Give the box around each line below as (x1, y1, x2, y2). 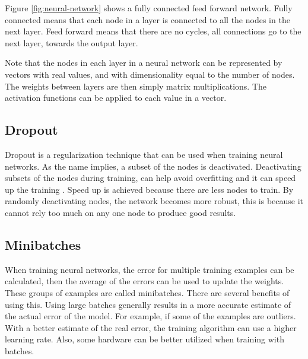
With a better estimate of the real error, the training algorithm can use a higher (5, 321, 297, 333)
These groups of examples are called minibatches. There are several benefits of (5, 286, 290, 298)
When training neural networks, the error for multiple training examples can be (5, 263, 294, 275)
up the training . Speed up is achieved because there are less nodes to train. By (5, 183, 294, 195)
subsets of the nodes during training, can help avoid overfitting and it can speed (5, 171, 296, 184)
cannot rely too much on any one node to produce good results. (5, 206, 236, 218)
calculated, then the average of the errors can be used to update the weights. (5, 275, 284, 287)
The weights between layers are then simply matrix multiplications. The (5, 80, 266, 92)
